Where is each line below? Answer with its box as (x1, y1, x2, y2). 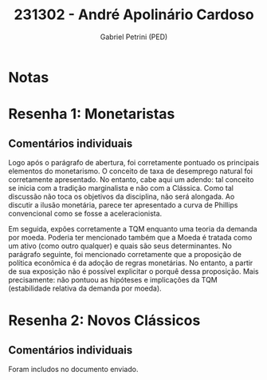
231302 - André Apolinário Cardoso (14, 6, 254, 24)
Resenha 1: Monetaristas (8, 105, 175, 123)
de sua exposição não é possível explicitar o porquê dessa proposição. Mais (8, 266, 259, 276)
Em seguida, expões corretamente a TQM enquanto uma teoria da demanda (8, 224, 257, 233)
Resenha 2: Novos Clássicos (8, 311, 201, 330)
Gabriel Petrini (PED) (100, 32, 168, 42)
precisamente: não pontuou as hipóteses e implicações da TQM (8, 275, 218, 284)
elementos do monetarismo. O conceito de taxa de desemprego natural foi (8, 166, 253, 176)
